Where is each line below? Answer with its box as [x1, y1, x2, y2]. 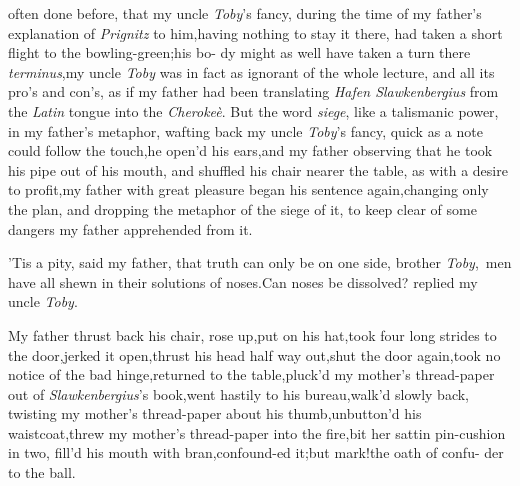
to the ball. [8, 462, 76, 483]
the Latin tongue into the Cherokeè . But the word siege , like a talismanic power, [8, 100, 499, 121]
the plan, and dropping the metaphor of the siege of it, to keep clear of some [8, 198, 477, 219]
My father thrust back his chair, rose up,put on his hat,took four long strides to [8, 324, 497, 345]
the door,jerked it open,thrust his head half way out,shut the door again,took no [8, 344, 501, 365]
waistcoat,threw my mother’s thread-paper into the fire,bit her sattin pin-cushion [8, 422, 506, 443]
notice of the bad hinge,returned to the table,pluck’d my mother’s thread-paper [8, 364, 495, 385]
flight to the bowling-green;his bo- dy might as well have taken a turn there [8, 42, 471, 63]
